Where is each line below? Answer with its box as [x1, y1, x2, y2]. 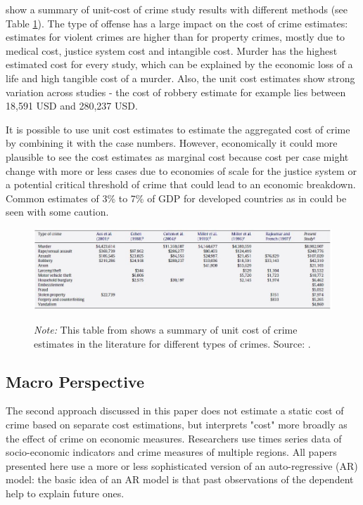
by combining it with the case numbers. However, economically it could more [6, 136, 338, 150]
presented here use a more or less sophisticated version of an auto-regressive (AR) [6, 458, 358, 473]
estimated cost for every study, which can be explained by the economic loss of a [6, 57, 353, 72]
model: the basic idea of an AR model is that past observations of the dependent [6, 472, 354, 487]
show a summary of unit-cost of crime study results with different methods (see [6, 2, 348, 16]
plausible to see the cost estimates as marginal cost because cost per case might [6, 149, 349, 164]
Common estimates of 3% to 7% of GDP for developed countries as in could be [6, 190, 347, 205]
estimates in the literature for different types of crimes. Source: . [34, 336, 311, 350]
